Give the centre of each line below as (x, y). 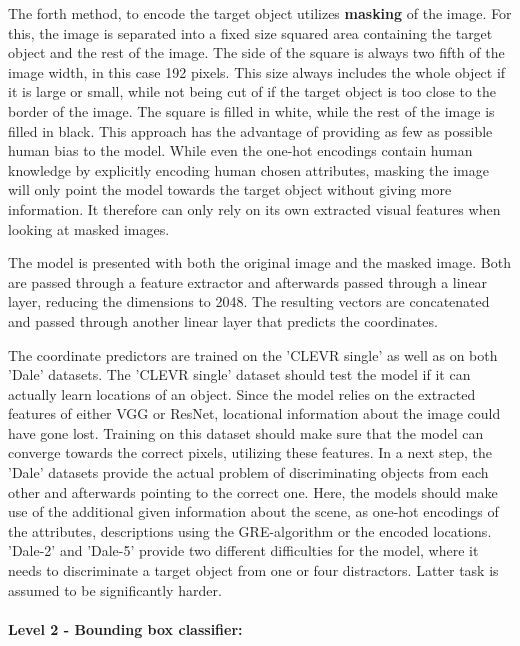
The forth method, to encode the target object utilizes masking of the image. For (260, 13)
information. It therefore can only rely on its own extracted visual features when (254, 208)
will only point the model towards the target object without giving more (230, 189)
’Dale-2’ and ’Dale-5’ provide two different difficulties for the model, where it (243, 550)
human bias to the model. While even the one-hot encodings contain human (240, 150)
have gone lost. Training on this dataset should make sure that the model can (246, 432)
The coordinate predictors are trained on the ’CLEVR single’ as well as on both (253, 354)
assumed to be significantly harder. (115, 589)
